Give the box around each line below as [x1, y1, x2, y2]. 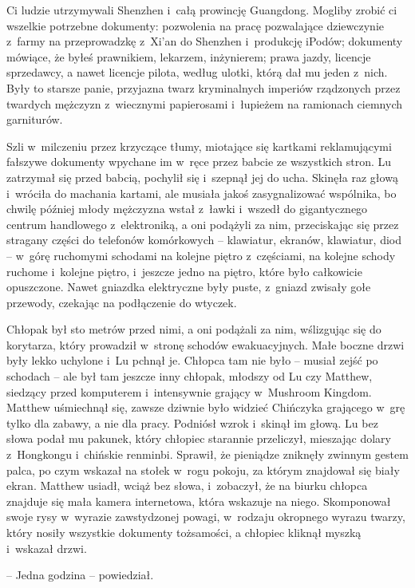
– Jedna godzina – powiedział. [6, 566, 154, 583]
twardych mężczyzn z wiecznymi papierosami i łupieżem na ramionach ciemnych [6, 95, 402, 112]
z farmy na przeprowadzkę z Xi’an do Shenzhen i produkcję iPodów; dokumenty [6, 33, 403, 49]
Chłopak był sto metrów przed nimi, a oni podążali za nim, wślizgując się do [6, 321, 381, 337]
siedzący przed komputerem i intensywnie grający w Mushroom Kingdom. [6, 383, 372, 400]
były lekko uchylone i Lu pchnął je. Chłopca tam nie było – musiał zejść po [6, 352, 378, 369]
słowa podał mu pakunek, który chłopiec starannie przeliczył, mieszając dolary [6, 430, 391, 447]
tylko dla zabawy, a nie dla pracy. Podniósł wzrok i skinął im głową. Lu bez [6, 414, 378, 431]
